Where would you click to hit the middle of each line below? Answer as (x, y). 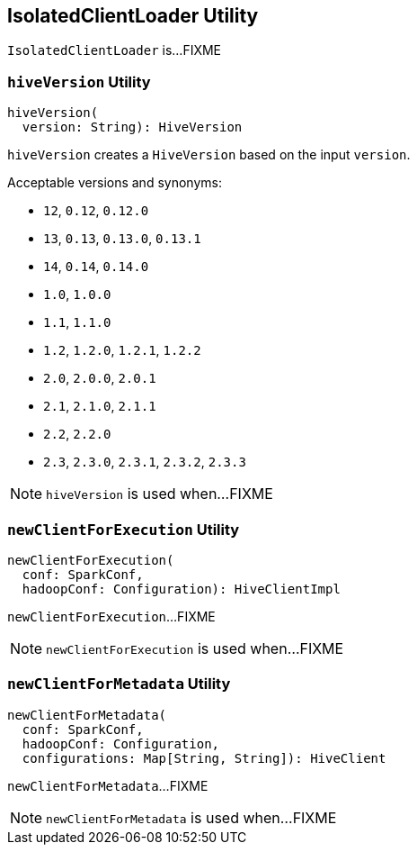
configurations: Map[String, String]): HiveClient (204, 758)
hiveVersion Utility (79, 82)
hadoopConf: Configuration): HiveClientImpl (181, 589)
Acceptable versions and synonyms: (115, 183)
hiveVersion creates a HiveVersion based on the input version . (209, 155)
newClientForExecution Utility (124, 529)
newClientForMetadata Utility (119, 684)
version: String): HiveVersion (132, 127)
